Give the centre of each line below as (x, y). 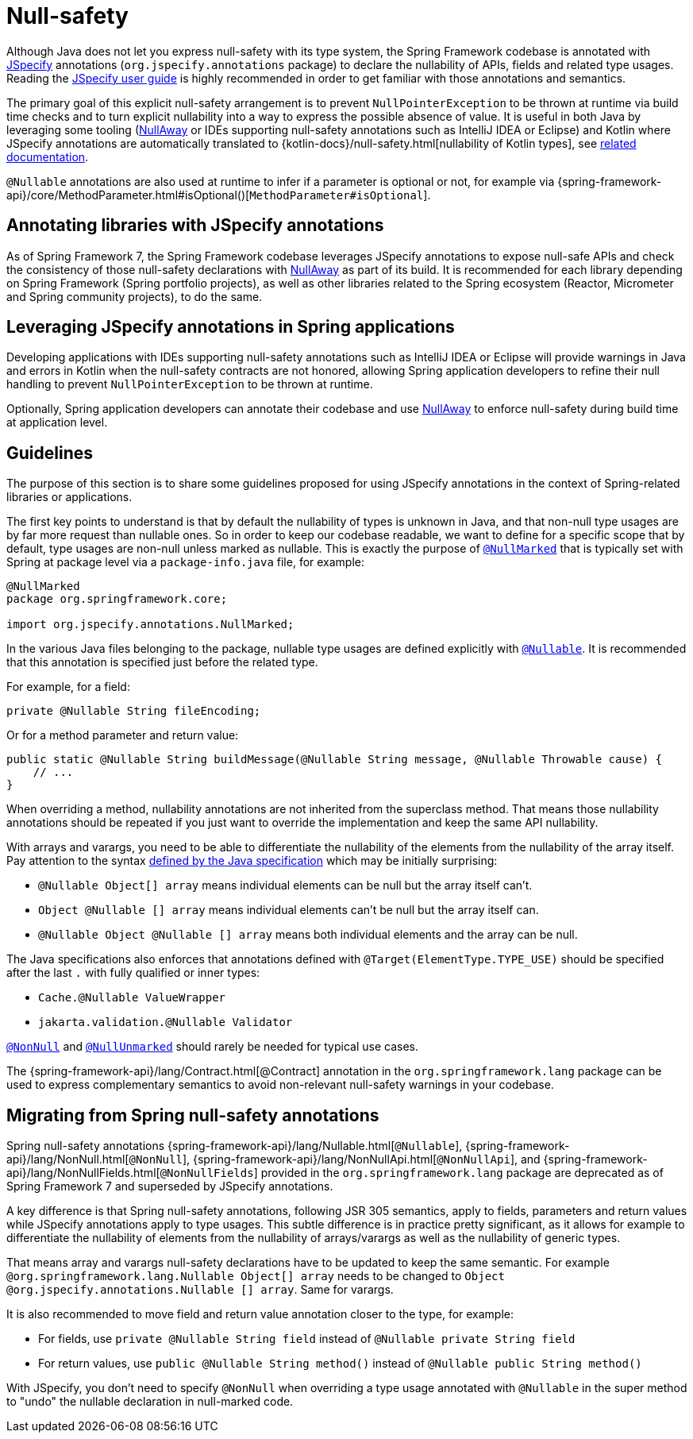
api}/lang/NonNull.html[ (68, 1159)
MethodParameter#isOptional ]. (340, 195)
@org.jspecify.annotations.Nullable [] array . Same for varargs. (200, 1290)
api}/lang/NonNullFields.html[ (83, 1173)
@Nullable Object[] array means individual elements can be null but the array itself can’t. (285, 885)
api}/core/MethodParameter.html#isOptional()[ (128, 195)
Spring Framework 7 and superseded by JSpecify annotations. (170, 1186)
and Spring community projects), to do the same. (135, 296)
